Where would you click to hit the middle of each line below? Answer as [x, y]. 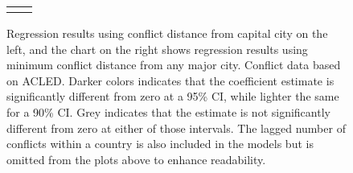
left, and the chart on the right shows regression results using [157, 49]
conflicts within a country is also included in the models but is [160, 144]
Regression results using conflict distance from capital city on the [167, 33]
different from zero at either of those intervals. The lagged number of [176, 128]
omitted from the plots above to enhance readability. [136, 159]
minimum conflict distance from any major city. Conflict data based [174, 65]
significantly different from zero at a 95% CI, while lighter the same [173, 96]
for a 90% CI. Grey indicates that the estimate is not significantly [168, 111]
